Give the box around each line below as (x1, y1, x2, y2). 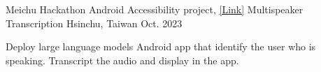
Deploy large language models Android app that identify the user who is (6, 39, 316, 54)
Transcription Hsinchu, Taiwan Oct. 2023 (6, 15, 183, 30)
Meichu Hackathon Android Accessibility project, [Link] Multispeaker (6, 2, 304, 16)
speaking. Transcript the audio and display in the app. (6, 52, 239, 67)
